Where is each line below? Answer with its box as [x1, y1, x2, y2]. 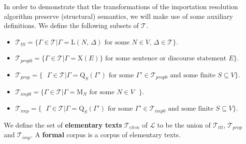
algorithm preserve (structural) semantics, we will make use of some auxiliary [4, 11, 233, 21]
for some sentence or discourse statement [105, 55, 227, 62]
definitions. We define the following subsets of [4, 20, 139, 30]
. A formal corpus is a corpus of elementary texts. [30, 130, 181, 140]
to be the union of [157, 119, 211, 130]
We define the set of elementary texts [4, 119, 122, 130]
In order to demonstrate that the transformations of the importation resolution [4, 1, 238, 11]
